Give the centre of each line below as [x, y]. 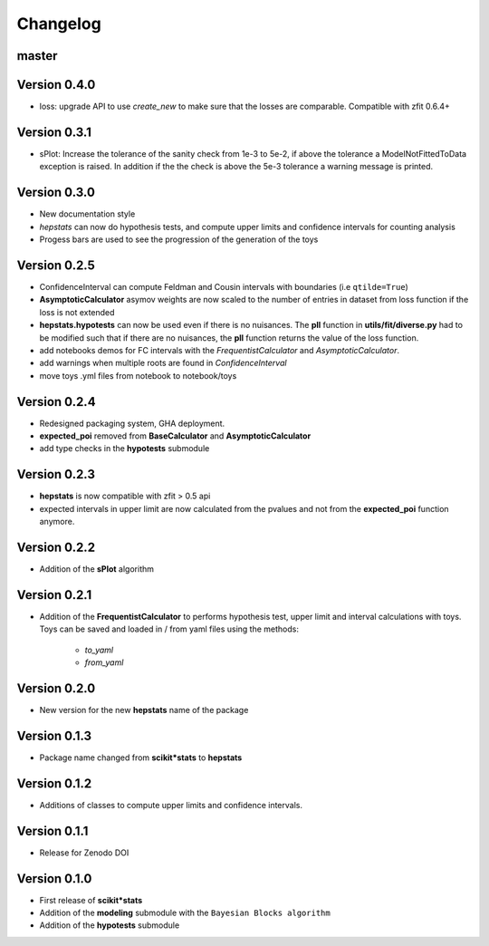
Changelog [59, 24]
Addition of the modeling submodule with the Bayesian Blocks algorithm [185, 912]
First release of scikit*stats [91, 900]
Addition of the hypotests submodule [110, 925]
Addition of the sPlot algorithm [96, 569]
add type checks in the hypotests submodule [125, 449]
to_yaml [99, 650]
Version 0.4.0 [56, 85]
